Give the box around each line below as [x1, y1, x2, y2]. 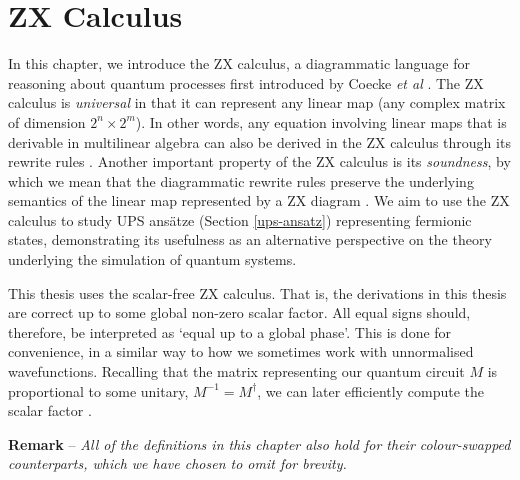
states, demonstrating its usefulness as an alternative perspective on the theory [8, 229, 492, 250]
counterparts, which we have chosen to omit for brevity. [8, 453, 347, 474]
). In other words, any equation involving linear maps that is [135, 111, 507, 132]
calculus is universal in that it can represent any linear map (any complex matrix [8, 92, 506, 113]
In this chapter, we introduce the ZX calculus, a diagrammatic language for [8, 53, 470, 74]
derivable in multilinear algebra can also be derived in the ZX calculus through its [8, 131, 511, 152]
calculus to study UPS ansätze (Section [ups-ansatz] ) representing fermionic [8, 209, 472, 230]
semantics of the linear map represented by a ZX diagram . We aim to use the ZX [8, 190, 510, 211]
